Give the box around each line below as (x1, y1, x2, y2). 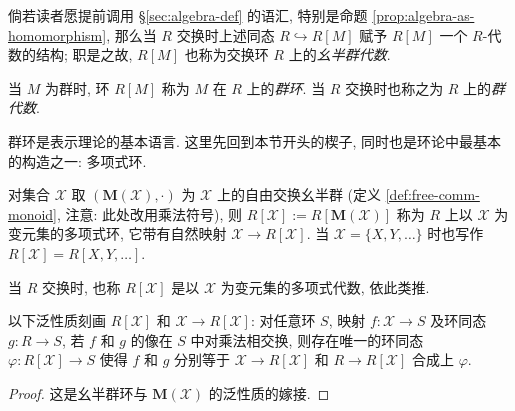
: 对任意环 (250, 310, 316, 331)
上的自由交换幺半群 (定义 (216, 184, 382, 205)
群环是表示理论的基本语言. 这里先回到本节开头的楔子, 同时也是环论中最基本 (8, 130, 502, 151)
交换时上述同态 (176, 24, 275, 45)
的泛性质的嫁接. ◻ (208, 382, 330, 403)
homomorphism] (8, 24, 107, 45)
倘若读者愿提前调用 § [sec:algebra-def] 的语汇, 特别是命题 (8, 5, 368, 25)
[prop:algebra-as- (372, 5, 475, 25)
